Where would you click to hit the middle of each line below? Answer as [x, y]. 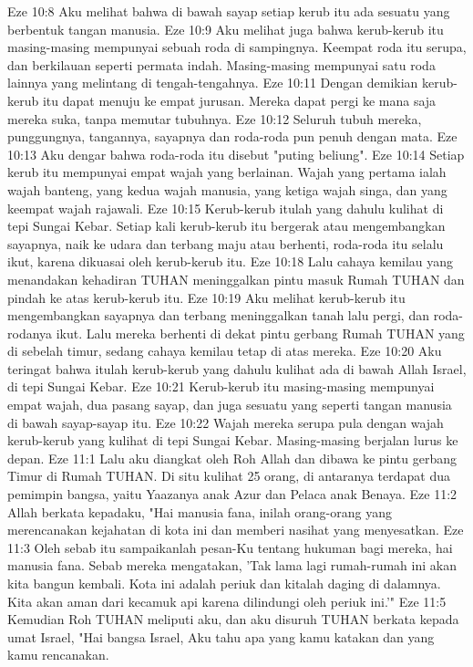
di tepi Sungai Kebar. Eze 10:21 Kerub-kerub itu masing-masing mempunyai [221, 386]
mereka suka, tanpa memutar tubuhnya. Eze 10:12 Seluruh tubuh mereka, [215, 118]
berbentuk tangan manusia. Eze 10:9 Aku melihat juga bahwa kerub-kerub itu [226, 29]
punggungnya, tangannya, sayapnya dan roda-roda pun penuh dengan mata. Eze [232, 136]
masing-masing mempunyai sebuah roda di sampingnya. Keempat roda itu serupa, [237, 47]
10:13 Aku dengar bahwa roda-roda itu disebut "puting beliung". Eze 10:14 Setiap [236, 154]
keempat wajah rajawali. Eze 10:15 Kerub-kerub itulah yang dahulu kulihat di [226, 208]
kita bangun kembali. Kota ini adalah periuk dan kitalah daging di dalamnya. [224, 583]
